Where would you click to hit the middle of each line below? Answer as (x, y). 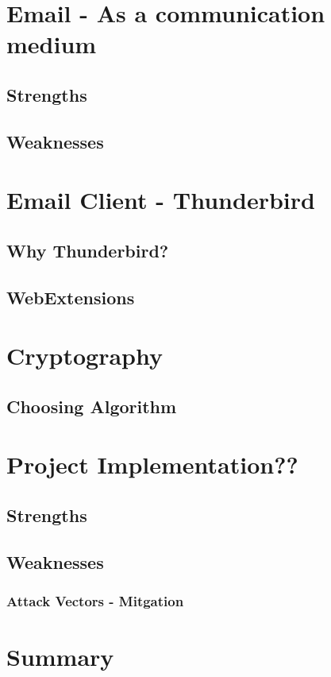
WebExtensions (71, 297)
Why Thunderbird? (88, 250)
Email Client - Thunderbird (161, 200)
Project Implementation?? (152, 464)
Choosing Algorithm (92, 406)
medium (52, 44)
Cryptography (85, 356)
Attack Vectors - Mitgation (95, 601)
